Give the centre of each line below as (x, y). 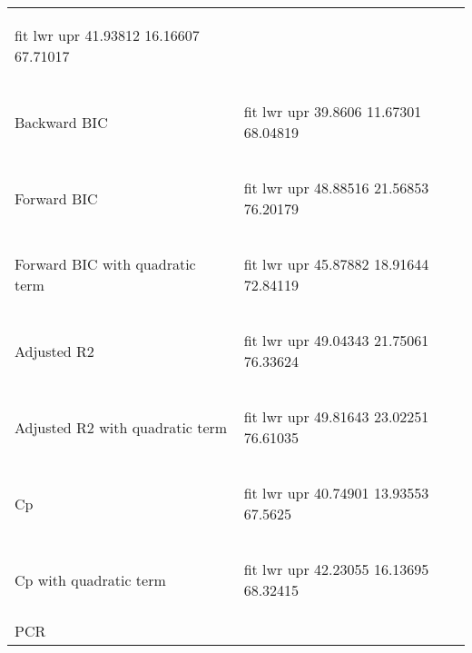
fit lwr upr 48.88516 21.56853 (336, 188)
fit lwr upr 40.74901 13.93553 (336, 493)
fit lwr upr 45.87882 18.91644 (336, 264)
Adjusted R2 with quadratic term (121, 427)
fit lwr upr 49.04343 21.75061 (336, 340)
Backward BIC (61, 122)
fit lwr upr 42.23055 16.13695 (336, 569)
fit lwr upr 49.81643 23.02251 (336, 416)
